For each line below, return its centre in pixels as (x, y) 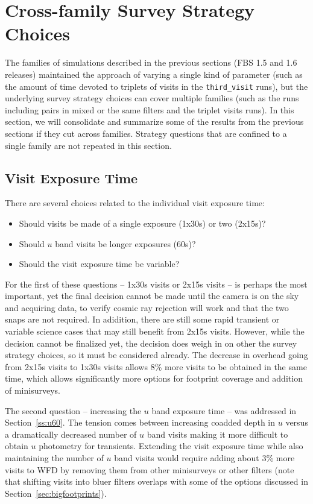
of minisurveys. (33, 390)
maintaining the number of (54, 458)
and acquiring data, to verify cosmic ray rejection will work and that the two (147, 307)
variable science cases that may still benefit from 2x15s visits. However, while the (155, 331)
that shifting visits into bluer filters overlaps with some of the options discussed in (156, 481)
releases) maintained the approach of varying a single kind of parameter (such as (154, 74)
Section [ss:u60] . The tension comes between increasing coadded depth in (140, 422)
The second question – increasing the (73, 410)
